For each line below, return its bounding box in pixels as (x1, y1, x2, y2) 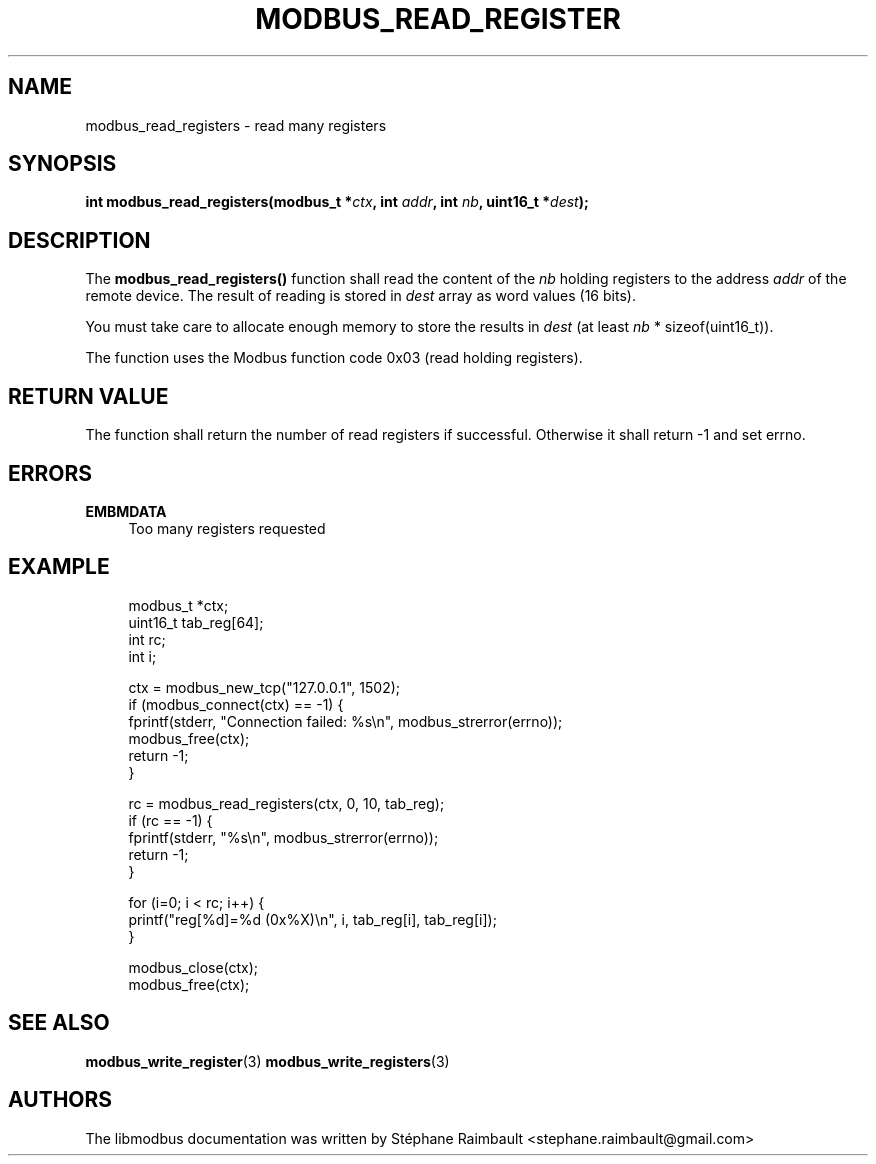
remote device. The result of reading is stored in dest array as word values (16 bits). (85, 287, 636, 305)
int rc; (128, 630, 166, 648)
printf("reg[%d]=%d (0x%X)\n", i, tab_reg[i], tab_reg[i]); (128, 910, 497, 928)
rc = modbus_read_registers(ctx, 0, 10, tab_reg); (128, 794, 445, 812)
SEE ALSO (8, 1010, 110, 1036)
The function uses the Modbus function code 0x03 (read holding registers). (85, 349, 583, 367)
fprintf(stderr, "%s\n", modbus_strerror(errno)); (128, 828, 439, 846)
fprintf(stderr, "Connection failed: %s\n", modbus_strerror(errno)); (128, 712, 563, 730)
